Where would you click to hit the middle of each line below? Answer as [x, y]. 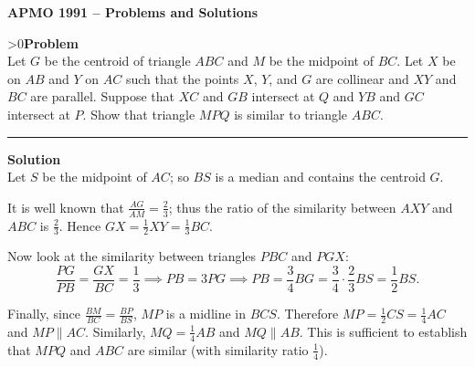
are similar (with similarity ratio [218, 349]
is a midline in [206, 314]
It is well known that [66, 207]
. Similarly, [116, 331]
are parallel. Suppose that [102, 96]
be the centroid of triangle [117, 61]
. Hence [80, 225]
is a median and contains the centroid [320, 177]
